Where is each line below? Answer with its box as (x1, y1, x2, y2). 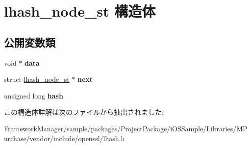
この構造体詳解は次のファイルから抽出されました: (4, 107, 164, 117)
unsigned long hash (4, 90, 63, 100)
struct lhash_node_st (4, 74, 70, 84)
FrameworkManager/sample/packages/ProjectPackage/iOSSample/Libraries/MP (4, 123, 248, 133)
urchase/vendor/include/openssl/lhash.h (4, 133, 125, 143)
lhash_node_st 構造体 (4, 1, 156, 21)
